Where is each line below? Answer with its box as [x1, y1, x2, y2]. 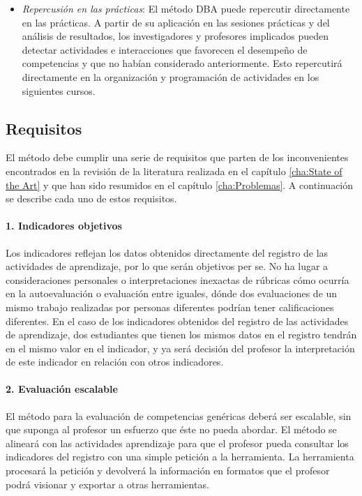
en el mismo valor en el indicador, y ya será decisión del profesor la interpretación [6, 340, 355, 355]
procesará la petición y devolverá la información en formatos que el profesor [6, 463, 330, 478]
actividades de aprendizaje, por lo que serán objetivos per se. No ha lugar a [6, 259, 329, 273]
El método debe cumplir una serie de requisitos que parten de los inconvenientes [6, 150, 349, 165]
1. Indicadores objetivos [6, 218, 122, 233]
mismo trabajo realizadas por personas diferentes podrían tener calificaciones [6, 299, 334, 314]
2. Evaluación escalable [6, 382, 118, 396]
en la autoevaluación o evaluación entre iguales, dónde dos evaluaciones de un [6, 286, 338, 301]
